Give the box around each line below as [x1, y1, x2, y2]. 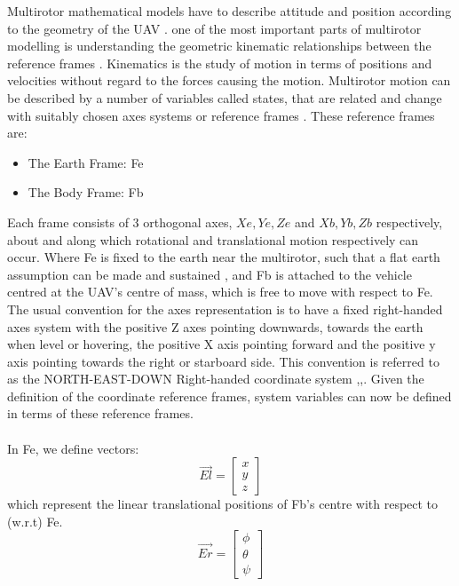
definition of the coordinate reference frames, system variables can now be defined [7, 386, 452, 405]
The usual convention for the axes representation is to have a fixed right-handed [7, 299, 443, 318]
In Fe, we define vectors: [7, 439, 139, 457]
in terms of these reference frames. [7, 404, 194, 423]
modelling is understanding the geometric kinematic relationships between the [7, 36, 431, 55]
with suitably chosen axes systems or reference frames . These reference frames [7, 106, 435, 124]
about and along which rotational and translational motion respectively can [7, 230, 419, 249]
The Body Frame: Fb [28, 183, 144, 202]
